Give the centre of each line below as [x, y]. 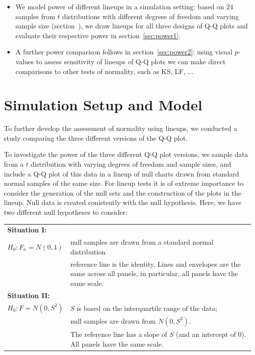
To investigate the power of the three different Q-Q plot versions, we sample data [126, 154]
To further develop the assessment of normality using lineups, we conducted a [121, 128]
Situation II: [29, 295]
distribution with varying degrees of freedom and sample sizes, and [131, 164]
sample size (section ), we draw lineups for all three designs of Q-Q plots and [132, 26]
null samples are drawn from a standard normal [142, 242]
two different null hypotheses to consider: [66, 212]
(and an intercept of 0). [211, 334]
